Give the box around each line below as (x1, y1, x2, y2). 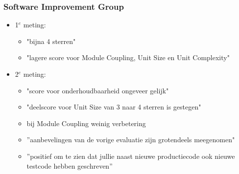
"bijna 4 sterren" (26, 36, 76, 46)
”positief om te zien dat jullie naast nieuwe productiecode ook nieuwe (26, 151, 235, 161)
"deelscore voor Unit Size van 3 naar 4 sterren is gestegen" (26, 102, 201, 112)
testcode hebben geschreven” (26, 160, 113, 171)
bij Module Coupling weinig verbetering (26, 118, 146, 128)
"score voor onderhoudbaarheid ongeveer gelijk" (26, 85, 169, 95)
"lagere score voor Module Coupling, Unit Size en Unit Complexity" (26, 52, 230, 63)
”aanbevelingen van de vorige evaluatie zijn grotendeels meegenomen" (26, 134, 235, 145)
